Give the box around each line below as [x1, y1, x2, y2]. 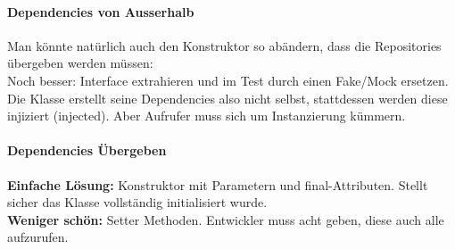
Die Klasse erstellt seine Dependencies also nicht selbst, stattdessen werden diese [7, 88, 448, 107]
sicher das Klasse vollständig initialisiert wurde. [7, 193, 268, 212]
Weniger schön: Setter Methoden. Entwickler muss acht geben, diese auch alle [7, 210, 444, 228]
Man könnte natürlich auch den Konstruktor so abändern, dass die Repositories [7, 36, 442, 54]
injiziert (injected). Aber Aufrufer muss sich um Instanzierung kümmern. [7, 106, 406, 125]
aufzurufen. [7, 228, 69, 246]
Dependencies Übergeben [7, 141, 167, 160]
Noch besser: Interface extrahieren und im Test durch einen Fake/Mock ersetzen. [7, 71, 449, 89]
